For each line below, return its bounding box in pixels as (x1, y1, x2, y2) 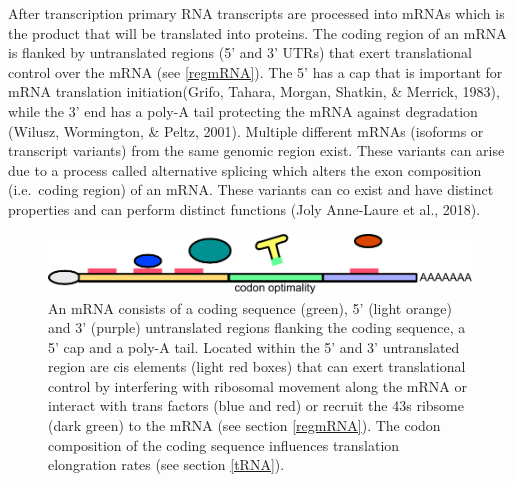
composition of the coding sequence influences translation (48, 434, 400, 455)
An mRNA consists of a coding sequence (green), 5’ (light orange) (48, 297, 452, 318)
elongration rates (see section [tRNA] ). (48, 454, 285, 475)
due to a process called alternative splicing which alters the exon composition (8, 159, 482, 180)
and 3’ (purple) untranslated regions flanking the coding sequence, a (48, 317, 466, 338)
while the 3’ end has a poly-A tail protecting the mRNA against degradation (8, 100, 478, 121)
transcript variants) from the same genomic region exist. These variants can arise (8, 140, 505, 161)
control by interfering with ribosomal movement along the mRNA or (48, 375, 467, 396)
